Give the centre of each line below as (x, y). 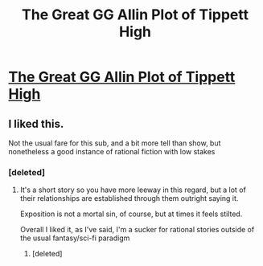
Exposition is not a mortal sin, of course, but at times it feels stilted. (131, 214)
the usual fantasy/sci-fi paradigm (75, 238)
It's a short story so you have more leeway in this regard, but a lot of (133, 190)
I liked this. (36, 123)
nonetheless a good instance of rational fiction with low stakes (112, 151)
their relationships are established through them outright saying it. (129, 198)
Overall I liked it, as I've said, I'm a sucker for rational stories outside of (137, 230)
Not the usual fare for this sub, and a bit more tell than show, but (115, 143)
